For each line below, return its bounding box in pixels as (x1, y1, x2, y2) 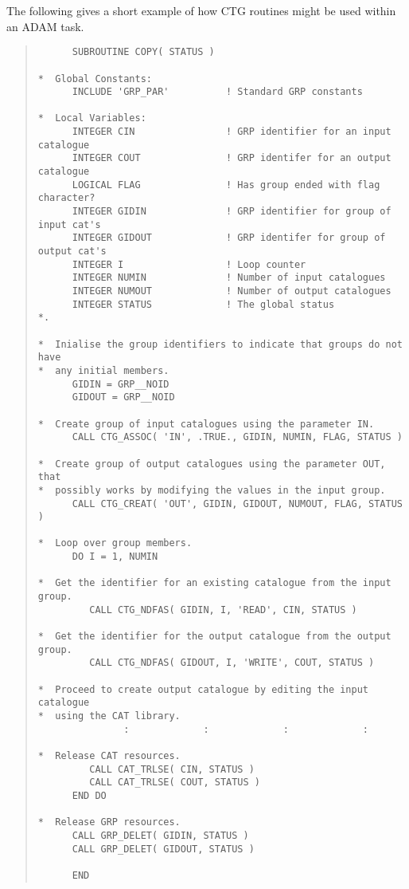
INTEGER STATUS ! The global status (72, 298, 335, 310)
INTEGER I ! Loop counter (72, 258, 306, 270)
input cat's (37, 218, 101, 230)
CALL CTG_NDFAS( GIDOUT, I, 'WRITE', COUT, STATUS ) (89, 657, 375, 669)
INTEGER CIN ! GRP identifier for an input (72, 126, 391, 138)
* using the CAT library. (37, 710, 181, 722)
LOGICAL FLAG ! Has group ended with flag (72, 179, 380, 191)
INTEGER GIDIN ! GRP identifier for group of (72, 206, 391, 218)
